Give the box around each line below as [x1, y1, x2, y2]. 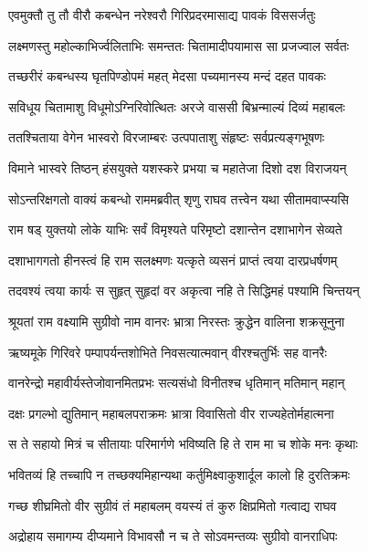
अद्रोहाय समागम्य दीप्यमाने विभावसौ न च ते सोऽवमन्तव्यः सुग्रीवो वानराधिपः [8, 526, 338, 546]
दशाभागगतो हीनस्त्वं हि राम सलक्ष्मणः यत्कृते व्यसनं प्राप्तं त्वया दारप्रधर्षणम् [8, 250, 338, 269]
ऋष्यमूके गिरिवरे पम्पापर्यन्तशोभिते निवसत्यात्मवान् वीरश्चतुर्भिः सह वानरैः [8, 342, 327, 361]
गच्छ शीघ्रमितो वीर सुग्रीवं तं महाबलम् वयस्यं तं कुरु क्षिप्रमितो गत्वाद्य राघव [8, 495, 337, 515]
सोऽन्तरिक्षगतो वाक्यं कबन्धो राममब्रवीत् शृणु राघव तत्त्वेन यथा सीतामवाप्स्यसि [8, 189, 349, 208]
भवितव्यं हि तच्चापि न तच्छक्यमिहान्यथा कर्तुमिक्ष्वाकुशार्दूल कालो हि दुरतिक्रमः [8, 464, 351, 484]
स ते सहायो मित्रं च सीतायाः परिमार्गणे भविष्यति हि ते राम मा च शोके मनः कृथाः [8, 434, 358, 453]
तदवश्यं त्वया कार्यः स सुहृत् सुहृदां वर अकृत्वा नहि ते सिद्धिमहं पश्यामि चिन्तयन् [8, 281, 360, 300]
